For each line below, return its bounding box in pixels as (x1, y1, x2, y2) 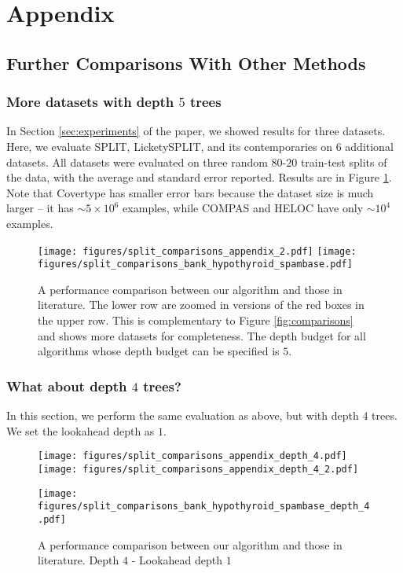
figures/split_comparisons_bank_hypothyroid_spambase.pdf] (38, 259, 353, 270)
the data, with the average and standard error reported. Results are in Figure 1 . (6, 169, 392, 185)
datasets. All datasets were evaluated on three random (6, 153, 268, 170)
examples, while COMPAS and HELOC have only (123, 200, 364, 216)
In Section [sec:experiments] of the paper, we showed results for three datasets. (6, 123, 386, 139)
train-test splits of (300, 153, 387, 170)
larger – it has (6, 200, 74, 216)
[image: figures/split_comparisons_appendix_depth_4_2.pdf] (38, 463, 359, 475)
